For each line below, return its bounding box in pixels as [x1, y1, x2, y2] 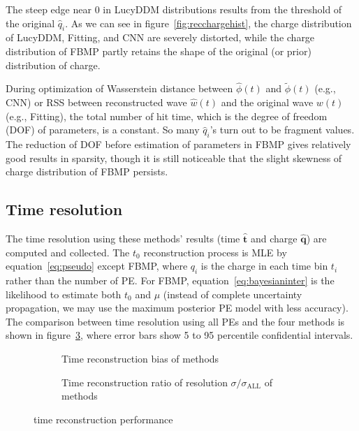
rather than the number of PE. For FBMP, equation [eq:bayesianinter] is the [6, 272, 335, 287]
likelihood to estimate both [6, 286, 122, 301]
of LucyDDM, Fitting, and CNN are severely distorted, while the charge [6, 30, 315, 45]
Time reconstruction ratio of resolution [61, 374, 228, 389]
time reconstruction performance [34, 411, 173, 426]
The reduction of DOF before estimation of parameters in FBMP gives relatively [6, 136, 351, 151]
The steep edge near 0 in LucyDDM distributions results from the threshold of [6, 2, 342, 16]
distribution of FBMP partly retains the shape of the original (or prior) [6, 43, 312, 58]
